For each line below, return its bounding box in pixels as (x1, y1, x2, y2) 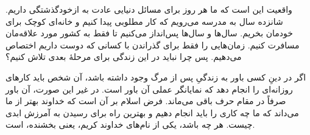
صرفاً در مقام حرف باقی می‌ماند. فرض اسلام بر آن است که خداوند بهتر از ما (5, 94, 286, 107)
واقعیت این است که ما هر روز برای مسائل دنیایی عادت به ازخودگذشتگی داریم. (5, 3, 292, 15)
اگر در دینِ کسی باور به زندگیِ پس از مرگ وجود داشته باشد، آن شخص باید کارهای (5, 70, 306, 83)
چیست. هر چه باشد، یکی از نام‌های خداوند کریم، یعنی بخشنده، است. (5, 118, 255, 131)
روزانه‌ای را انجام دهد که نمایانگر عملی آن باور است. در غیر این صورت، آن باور (5, 82, 293, 95)
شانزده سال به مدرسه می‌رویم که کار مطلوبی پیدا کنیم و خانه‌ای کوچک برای (5, 15, 283, 27)
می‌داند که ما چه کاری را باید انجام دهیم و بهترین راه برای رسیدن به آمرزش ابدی (5, 106, 299, 119)
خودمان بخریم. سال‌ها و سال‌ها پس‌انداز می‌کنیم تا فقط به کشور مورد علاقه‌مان (5, 27, 293, 39)
